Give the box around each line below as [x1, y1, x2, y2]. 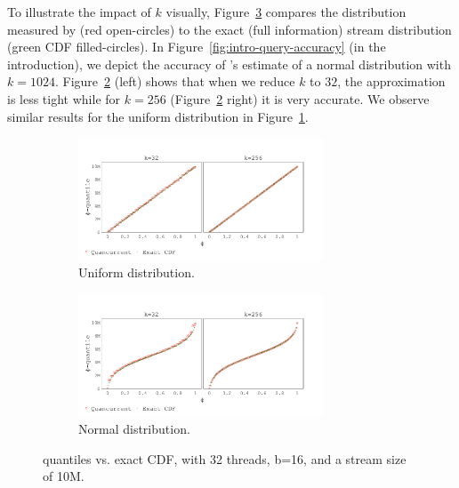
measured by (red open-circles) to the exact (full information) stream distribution [7, 20, 452, 38]
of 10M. [43, 467, 85, 485]
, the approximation [337, 72, 446, 91]
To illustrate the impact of [7, 3, 151, 20]
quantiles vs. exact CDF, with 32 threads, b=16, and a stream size [43, 449, 407, 468]
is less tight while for [7, 89, 121, 108]
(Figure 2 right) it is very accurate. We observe [170, 89, 430, 108]
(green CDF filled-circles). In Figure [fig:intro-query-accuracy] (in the [7, 37, 386, 56]
